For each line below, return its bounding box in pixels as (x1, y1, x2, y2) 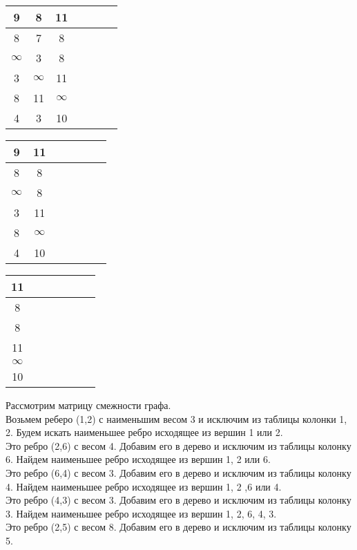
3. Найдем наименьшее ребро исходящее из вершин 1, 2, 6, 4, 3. (6, 506, 277, 520)
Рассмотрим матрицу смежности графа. (6, 398, 171, 412)
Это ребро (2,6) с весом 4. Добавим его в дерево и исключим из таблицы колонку (6, 438, 351, 453)
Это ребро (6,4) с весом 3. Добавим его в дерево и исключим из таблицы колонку (6, 465, 351, 480)
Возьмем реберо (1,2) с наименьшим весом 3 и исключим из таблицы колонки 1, (6, 411, 347, 426)
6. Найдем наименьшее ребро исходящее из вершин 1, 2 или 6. (6, 452, 271, 466)
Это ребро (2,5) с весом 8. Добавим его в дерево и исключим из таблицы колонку (6, 520, 351, 534)
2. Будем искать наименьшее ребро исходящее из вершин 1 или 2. (6, 425, 283, 439)
